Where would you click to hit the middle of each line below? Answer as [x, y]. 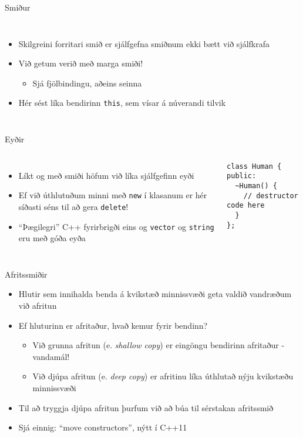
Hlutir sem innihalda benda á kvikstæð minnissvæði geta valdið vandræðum [155, 294]
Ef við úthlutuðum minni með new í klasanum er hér [113, 195]
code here [246, 206]
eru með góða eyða [52, 238]
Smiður [18, 7]
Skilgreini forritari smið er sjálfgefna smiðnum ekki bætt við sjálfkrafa [144, 43]
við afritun [38, 305]
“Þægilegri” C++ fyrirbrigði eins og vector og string [116, 226]
